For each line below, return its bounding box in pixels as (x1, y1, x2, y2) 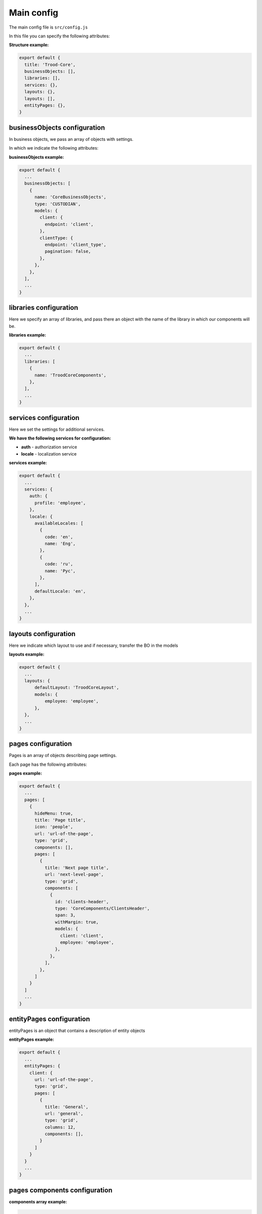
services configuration (9, 413, 80, 422)
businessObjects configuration (9, 123, 105, 132)
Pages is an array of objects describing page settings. (9, 753, 117, 759)
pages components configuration (9, 1186, 113, 1194)
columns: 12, (44, 1124, 76, 1130)
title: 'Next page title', (44, 865, 109, 870)
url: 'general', (44, 1111, 83, 1116)
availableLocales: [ (34, 520, 83, 526)
